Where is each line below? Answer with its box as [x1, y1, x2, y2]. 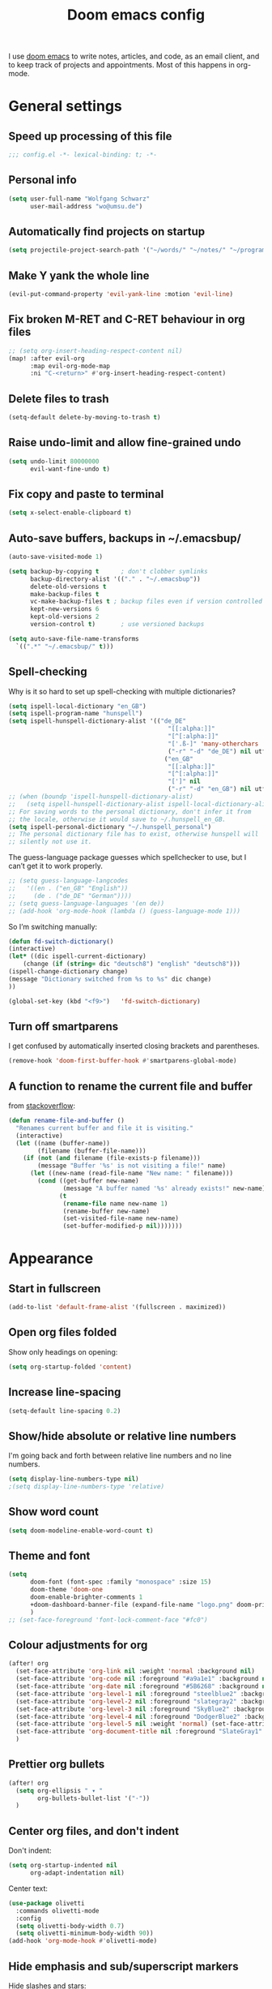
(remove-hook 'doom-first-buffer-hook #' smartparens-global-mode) [8, 1057, 237, 1065]
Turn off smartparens [8, 1020, 119, 1033]
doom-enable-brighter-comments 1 [29, 1593, 143, 1601]
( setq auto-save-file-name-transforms [8, 634, 139, 642]
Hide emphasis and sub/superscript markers [8, 1959, 239, 1973]
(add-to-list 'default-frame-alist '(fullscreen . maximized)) [8, 1304, 227, 1312]
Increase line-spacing [8, 1385, 121, 1399]
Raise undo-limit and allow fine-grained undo [8, 436, 241, 449]
